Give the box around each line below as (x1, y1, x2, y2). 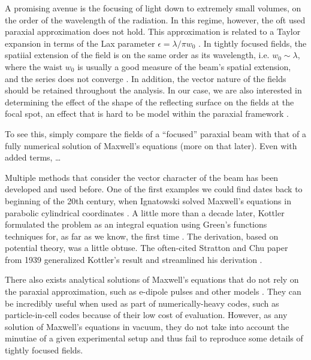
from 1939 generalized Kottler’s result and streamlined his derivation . (5, 253, 262, 265)
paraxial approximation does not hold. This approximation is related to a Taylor (5, 25, 301, 38)
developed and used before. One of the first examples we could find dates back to (5, 183, 303, 195)
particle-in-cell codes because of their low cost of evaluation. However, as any (5, 308, 288, 321)
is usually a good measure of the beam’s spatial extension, (77, 60, 291, 72)
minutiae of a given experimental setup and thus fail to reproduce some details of (5, 332, 303, 344)
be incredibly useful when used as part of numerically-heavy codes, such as (5, 297, 279, 309)
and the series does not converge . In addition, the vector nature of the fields (5, 72, 286, 84)
